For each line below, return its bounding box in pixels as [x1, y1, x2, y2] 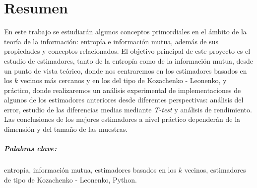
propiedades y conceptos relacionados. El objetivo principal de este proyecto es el [4, 46, 251, 56]
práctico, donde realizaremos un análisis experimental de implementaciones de [4, 85, 241, 95]
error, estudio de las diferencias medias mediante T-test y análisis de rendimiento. [4, 104, 252, 114]
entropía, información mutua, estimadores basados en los [4, 165, 177, 175]
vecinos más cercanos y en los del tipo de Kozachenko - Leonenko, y [20, 75, 227, 86]
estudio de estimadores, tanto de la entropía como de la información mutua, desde [4, 55, 254, 66]
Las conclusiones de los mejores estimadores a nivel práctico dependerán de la [4, 114, 241, 124]
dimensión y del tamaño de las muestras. [4, 124, 128, 134]
